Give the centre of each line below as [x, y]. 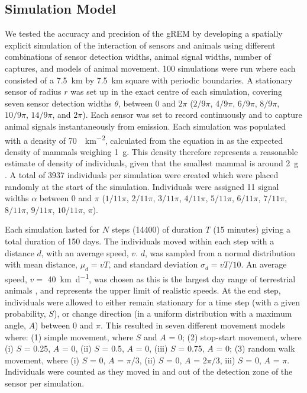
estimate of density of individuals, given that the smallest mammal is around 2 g [152, 163]
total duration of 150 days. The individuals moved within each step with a [140, 241]
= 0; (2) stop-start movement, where [235, 336]
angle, [15, 325]
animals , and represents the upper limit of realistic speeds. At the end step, [143, 290]
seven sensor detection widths [58, 103]
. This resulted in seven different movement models [193, 325]
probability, [25, 313]
